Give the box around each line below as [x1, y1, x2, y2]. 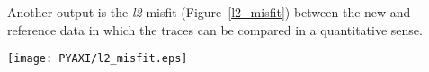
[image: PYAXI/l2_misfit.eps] [7, 52, 188, 66]
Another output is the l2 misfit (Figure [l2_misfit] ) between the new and [7, 3, 411, 21]
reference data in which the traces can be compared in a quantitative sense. [7, 20, 423, 39]
